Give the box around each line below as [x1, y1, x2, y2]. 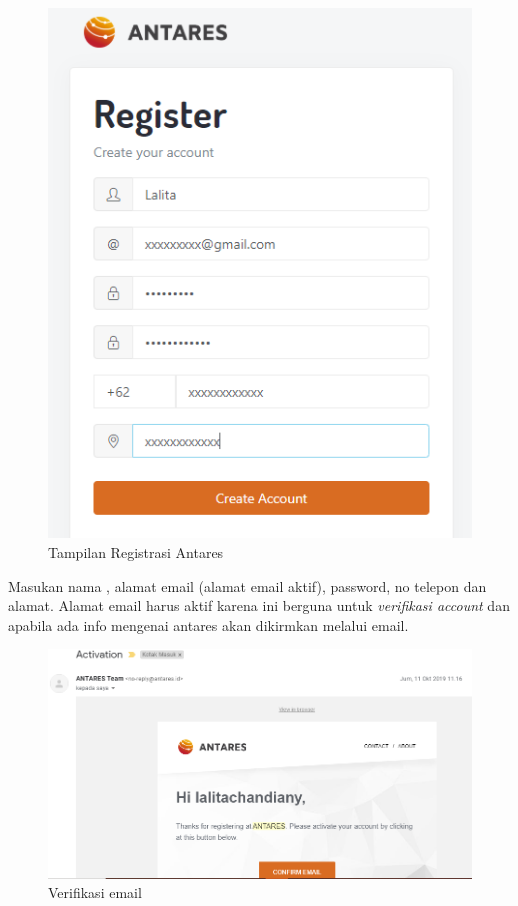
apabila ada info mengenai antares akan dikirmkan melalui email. [8, 614, 409, 635]
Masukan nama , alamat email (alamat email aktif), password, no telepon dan [8, 575, 487, 596]
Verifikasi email [48, 882, 142, 903]
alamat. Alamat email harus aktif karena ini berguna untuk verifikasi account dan [8, 595, 510, 616]
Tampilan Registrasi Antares [48, 542, 224, 563]
